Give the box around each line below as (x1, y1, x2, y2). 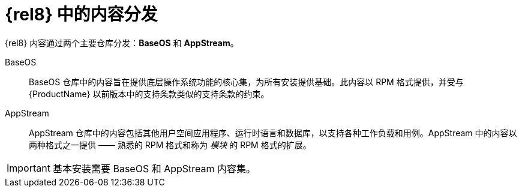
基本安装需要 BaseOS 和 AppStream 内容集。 (52, 162, 256, 175)
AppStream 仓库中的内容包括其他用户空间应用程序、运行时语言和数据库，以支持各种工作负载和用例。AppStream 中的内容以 (29, 127, 517, 138)
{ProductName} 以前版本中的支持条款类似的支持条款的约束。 (29, 88, 269, 99)
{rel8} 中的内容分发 (5, 4, 158, 25)
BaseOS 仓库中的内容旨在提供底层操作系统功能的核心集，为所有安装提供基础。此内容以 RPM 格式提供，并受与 (29, 76, 464, 87)
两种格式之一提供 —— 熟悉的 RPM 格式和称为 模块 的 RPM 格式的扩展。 (29, 139, 311, 150)
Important (7, 161, 50, 174)
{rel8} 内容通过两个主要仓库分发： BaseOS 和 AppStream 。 (5, 37, 239, 48)
